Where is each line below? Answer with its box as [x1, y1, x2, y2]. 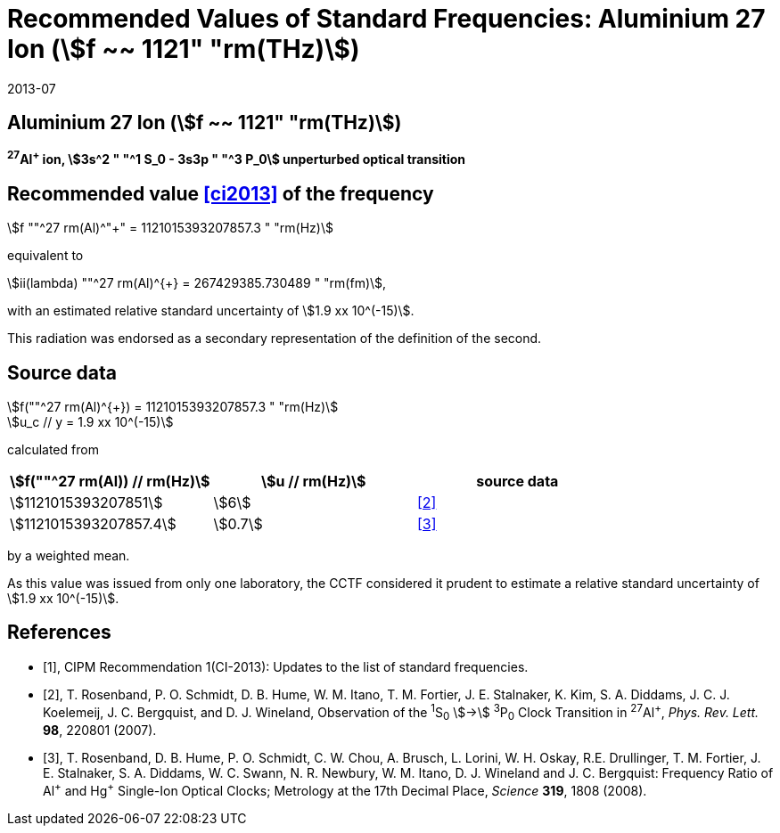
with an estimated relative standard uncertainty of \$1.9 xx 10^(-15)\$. [7, 303, 415, 319]
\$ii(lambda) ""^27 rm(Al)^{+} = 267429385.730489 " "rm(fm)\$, [7, 275, 387, 291]
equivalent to [7, 248, 84, 264]
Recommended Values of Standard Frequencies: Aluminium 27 [7, 4, 766, 34]
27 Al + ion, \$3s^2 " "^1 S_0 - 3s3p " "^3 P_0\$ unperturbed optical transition [7, 149, 466, 167]
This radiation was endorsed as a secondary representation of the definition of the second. [7, 331, 542, 347]
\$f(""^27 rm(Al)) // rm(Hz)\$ [10, 471, 210, 490]
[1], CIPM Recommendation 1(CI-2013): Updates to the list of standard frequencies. [43, 658, 529, 674]
